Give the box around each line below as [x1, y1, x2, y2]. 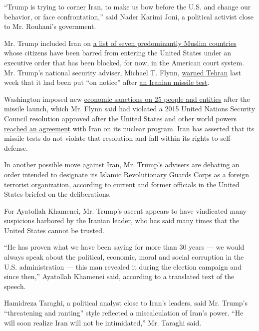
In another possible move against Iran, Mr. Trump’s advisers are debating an [4, 159, 240, 170]
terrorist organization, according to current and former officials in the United [4, 179, 240, 189]
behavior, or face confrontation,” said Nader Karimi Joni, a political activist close [4, 11, 254, 21]
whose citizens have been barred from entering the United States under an [4, 47, 232, 58]
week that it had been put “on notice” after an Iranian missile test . [4, 77, 210, 87]
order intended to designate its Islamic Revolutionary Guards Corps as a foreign [4, 169, 249, 179]
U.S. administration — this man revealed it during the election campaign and [4, 261, 242, 272]
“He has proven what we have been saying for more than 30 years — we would [4, 242, 245, 252]
